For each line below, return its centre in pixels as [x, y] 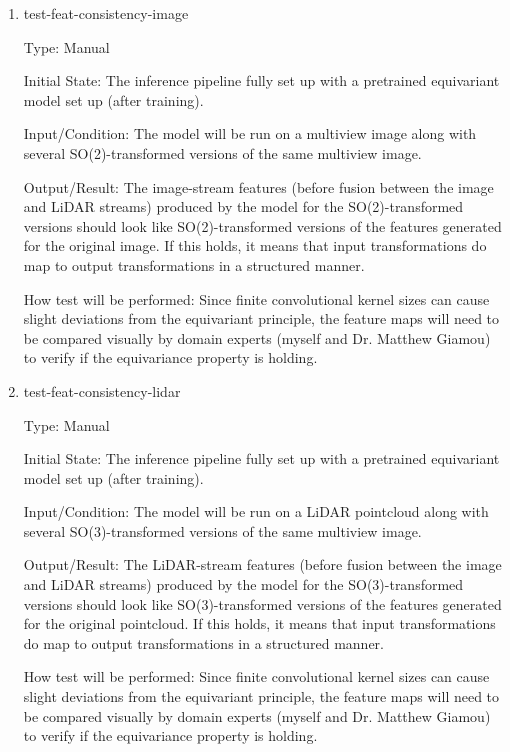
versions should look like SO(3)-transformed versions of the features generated [262, 603]
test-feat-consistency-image [106, 13]
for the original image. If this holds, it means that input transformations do [255, 245]
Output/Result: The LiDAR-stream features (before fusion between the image [262, 564]
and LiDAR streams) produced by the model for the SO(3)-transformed [243, 584]
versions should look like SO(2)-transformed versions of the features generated [262, 225]
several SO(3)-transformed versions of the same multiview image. [222, 530]
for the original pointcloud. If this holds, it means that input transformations [259, 623]
